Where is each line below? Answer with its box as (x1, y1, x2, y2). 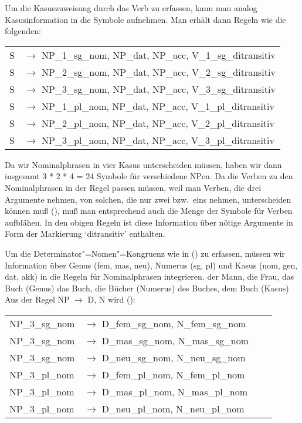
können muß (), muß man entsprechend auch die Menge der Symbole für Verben (5, 204, 293, 217)
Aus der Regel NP (5, 293, 70, 305)
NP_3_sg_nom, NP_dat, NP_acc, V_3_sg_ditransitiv (42, 82, 276, 96)
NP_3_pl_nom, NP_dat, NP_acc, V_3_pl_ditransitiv (42, 133, 274, 147)
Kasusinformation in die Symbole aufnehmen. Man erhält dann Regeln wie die (5, 13, 286, 25)
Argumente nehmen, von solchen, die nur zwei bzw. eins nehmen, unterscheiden (5, 193, 291, 205)
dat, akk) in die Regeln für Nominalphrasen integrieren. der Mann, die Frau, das (5, 270, 294, 283)
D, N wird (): (87, 293, 135, 305)
